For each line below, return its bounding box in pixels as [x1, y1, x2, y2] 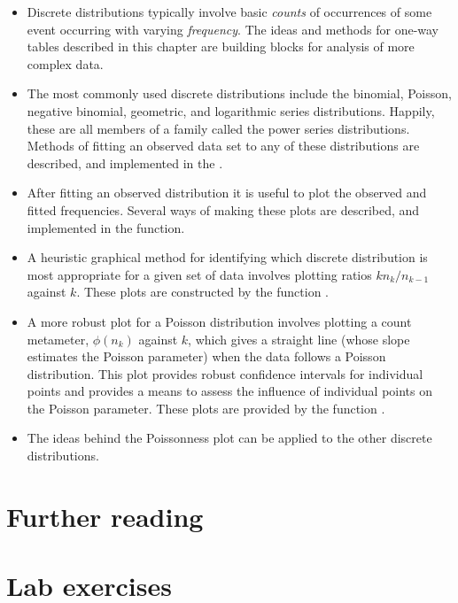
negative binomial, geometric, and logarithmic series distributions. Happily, [27, 101, 435, 120]
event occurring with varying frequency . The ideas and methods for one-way [27, 19, 439, 38]
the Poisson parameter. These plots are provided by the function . [27, 398, 385, 417]
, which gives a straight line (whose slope [188, 329, 410, 348]
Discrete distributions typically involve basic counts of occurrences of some [27, 3, 432, 20]
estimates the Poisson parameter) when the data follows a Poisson [27, 347, 386, 366]
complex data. [27, 54, 104, 73]
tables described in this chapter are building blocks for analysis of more [27, 37, 415, 56]
